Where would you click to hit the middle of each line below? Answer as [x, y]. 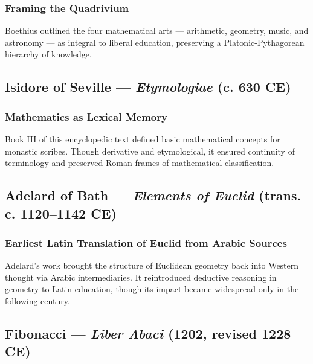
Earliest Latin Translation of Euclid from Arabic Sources [146, 242]
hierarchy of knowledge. [48, 54]
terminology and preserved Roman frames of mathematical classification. [140, 163]
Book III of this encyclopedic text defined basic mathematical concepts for [143, 139]
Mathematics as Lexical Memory [86, 116]
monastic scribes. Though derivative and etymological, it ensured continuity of [150, 151]
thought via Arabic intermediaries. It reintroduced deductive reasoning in [141, 277]
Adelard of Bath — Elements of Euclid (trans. [153, 195]
